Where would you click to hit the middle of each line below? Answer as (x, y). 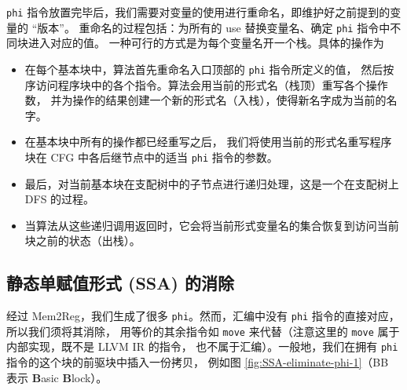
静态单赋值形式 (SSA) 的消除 (120, 283)
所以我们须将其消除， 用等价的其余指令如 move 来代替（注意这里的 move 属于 (203, 331)
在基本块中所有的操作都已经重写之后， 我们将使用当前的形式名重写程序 (208, 142)
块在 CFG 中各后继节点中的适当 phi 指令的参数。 (151, 157)
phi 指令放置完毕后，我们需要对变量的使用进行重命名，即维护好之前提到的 (198, 12)
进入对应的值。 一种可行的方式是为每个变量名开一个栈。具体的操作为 (206, 43)
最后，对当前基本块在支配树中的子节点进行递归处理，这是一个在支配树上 (212, 183)
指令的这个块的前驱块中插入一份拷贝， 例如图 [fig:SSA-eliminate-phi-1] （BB (198, 362)
